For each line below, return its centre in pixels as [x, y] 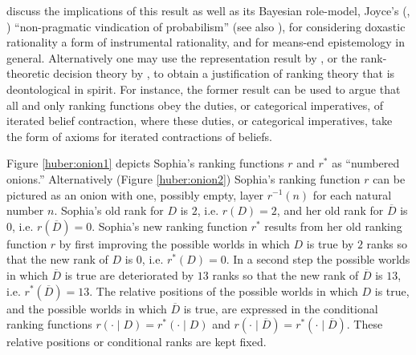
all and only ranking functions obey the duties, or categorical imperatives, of [195, 105]
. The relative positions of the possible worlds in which [224, 290]
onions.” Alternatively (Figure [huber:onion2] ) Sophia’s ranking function [184, 178]
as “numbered [366, 163]
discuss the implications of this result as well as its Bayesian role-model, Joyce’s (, [208, 10]
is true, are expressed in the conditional [281, 308]
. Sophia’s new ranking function [169, 226]
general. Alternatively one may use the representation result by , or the [182, 57]
